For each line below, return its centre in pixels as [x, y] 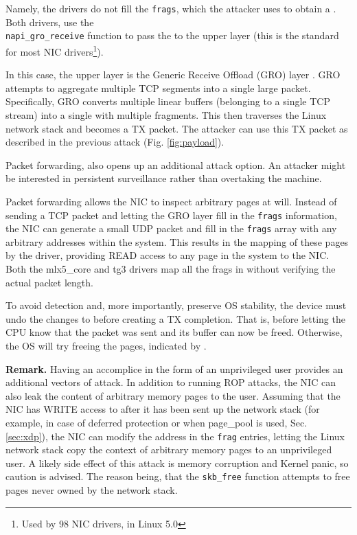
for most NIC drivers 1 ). [55, 50]
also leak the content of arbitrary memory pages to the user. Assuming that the [173, 395]
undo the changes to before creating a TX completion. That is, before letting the [175, 318]
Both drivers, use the [50, 22]
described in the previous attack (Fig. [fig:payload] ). [115, 142]
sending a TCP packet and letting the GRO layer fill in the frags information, [171, 215]
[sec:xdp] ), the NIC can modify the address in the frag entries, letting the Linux [175, 436]
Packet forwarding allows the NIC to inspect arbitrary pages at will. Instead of [171, 201]
